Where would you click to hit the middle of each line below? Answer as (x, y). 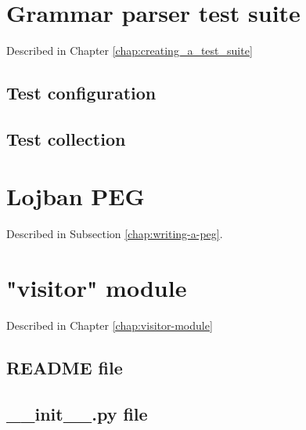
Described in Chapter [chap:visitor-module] (110, 325)
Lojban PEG (76, 196)
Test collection (66, 138)
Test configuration (81, 93)
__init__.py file (77, 413)
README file (65, 368)
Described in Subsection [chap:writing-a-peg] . (115, 234)
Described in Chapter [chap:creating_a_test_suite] (130, 51)
